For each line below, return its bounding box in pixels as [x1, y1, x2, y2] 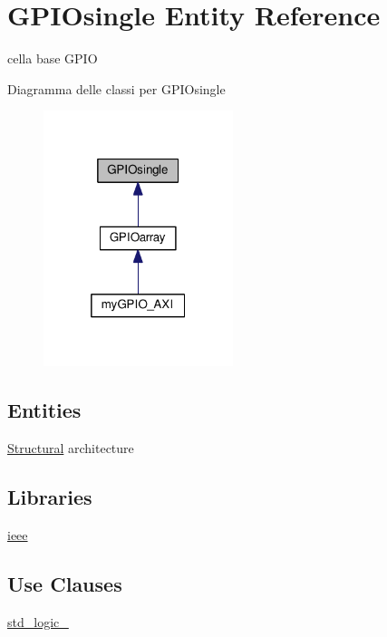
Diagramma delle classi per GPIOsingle [7, 79, 226, 98]
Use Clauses [7, 569, 122, 597]
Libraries [7, 483, 92, 511]
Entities [7, 396, 82, 424]
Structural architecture [7, 439, 134, 458]
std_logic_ [7, 612, 69, 631]
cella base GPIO [7, 49, 98, 68]
